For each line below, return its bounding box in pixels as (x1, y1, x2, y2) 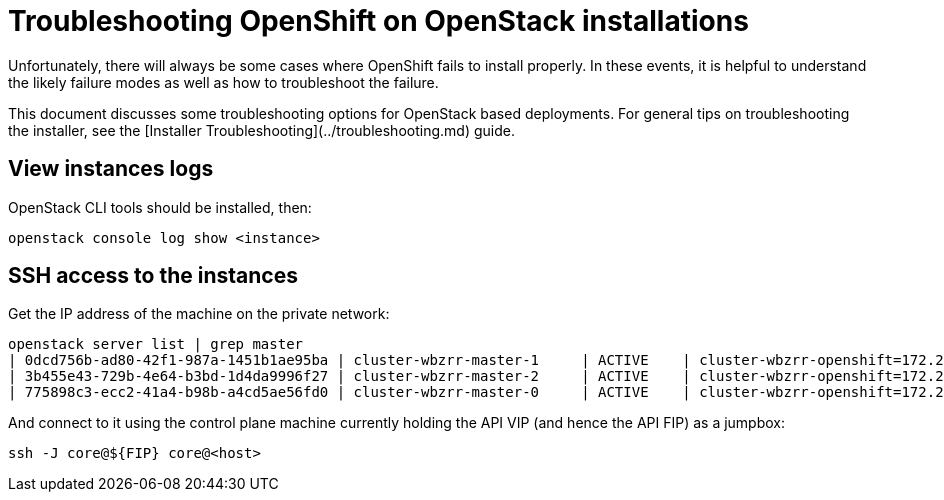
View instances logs (8, 156, 214, 182)
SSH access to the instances (8, 263, 298, 289)
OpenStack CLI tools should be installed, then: (8, 198, 312, 216)
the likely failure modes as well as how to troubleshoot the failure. (8, 73, 439, 91)
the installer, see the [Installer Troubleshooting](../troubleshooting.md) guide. (8, 121, 515, 139)
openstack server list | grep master (8, 336, 304, 353)
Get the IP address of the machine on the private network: (8, 305, 390, 323)
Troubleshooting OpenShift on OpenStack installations (8, 4, 749, 38)
